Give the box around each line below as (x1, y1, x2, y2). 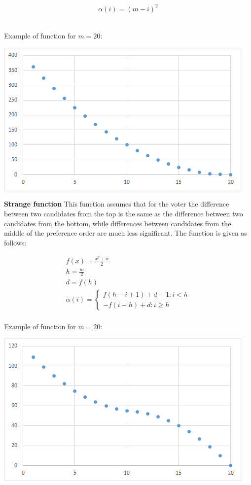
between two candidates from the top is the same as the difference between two (4, 208, 243, 218)
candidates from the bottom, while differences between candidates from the (4, 218, 231, 228)
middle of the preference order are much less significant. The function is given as (4, 228, 247, 238)
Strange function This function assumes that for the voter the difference (4, 199, 229, 209)
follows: (4, 237, 27, 247)
